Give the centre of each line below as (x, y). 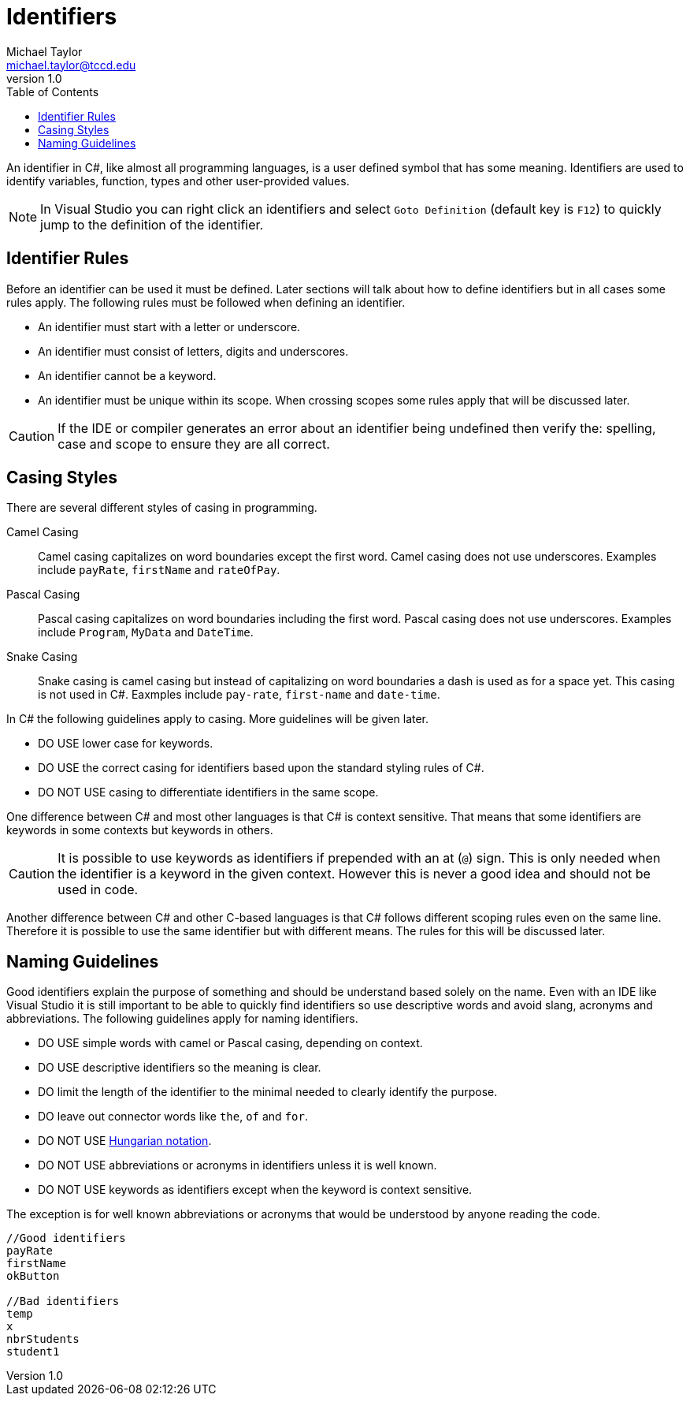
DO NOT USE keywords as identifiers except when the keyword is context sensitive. (255, 1190)
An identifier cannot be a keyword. (127, 375)
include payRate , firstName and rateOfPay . (159, 570)
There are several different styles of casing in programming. (162, 508)
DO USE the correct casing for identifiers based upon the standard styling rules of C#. (261, 768)
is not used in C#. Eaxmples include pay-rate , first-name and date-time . (239, 695)
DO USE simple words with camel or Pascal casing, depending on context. (230, 1043)
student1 (33, 1352)
